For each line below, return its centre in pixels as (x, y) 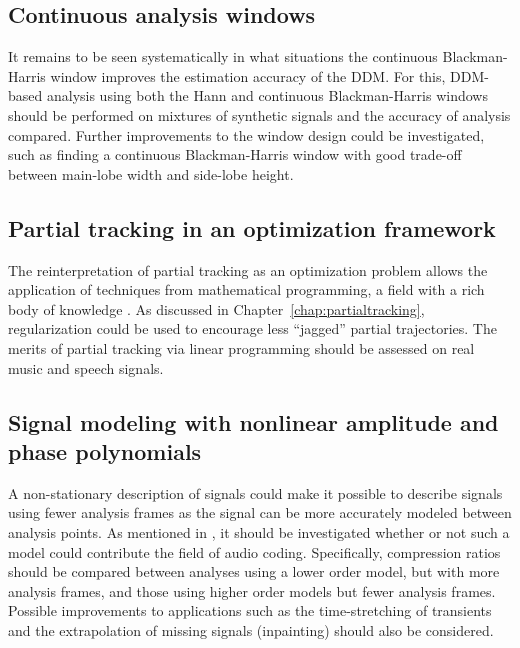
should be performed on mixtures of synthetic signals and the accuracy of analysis (259, 114)
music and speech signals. (86, 367)
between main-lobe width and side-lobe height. (151, 173)
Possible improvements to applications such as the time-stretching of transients (250, 610)
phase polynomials (105, 450)
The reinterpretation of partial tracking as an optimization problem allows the (248, 269)
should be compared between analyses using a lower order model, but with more (254, 571)
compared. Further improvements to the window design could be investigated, (246, 134)
